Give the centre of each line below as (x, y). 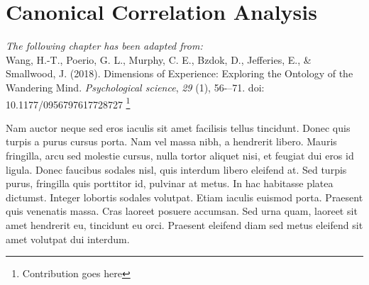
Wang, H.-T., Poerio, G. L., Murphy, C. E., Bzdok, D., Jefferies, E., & (159, 59)
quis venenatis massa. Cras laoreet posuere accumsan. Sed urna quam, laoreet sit (182, 211)
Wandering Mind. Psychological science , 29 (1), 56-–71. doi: (135, 87)
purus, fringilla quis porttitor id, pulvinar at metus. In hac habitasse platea (170, 183)
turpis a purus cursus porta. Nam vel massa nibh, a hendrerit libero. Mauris (171, 141)
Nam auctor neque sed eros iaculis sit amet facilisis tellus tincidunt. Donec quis (178, 127)
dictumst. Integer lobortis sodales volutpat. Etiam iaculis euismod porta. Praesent (184, 197)
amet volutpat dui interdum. (68, 239)
